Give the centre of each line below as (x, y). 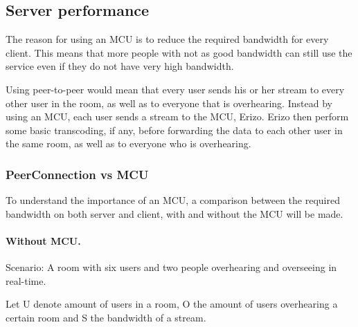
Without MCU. (43, 240)
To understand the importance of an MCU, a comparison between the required (173, 200)
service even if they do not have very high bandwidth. (120, 66)
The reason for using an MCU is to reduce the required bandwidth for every (167, 39)
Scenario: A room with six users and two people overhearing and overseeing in (171, 267)
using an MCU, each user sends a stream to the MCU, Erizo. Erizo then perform (177, 116)
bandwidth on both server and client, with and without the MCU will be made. (174, 213)
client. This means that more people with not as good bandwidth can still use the (179, 52)
